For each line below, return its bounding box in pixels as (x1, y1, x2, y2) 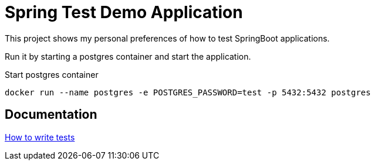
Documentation (5, 107, 97, 122)
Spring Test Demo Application (5, 2, 243, 22)
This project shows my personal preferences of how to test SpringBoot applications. (5, 33, 330, 43)
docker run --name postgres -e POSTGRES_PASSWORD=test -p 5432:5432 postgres (5, 87, 371, 97)
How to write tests (5, 132, 75, 142)
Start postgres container (5, 69, 99, 80)
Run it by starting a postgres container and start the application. (5, 51, 251, 61)
